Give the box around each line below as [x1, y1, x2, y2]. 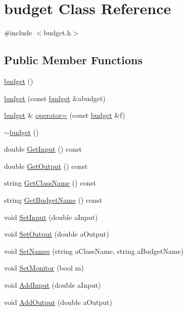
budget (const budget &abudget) [4, 93, 106, 103]
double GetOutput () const [4, 160, 88, 171]
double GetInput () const [4, 144, 82, 154]
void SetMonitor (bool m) [4, 262, 84, 273]
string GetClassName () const [4, 177, 97, 188]
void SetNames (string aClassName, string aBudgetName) [4, 245, 184, 256]
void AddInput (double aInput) [4, 280, 101, 290]
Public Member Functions [4, 52, 143, 68]
